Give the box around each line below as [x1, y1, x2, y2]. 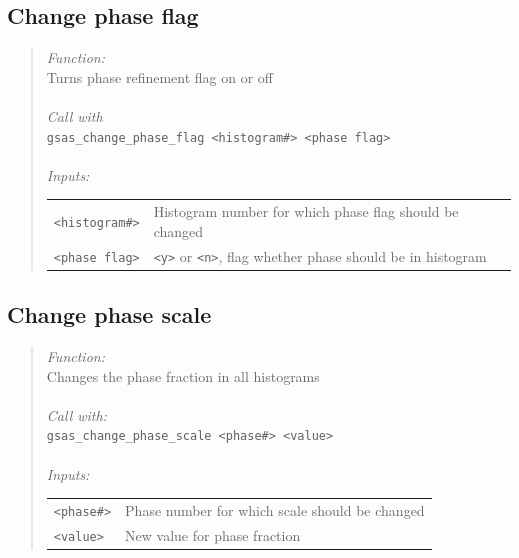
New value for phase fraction [125, 524, 301, 545]
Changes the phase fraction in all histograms [46, 365, 320, 386]
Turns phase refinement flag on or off [46, 66, 274, 87]
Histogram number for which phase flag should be [153, 201, 459, 222]
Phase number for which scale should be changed [125, 499, 425, 520]
